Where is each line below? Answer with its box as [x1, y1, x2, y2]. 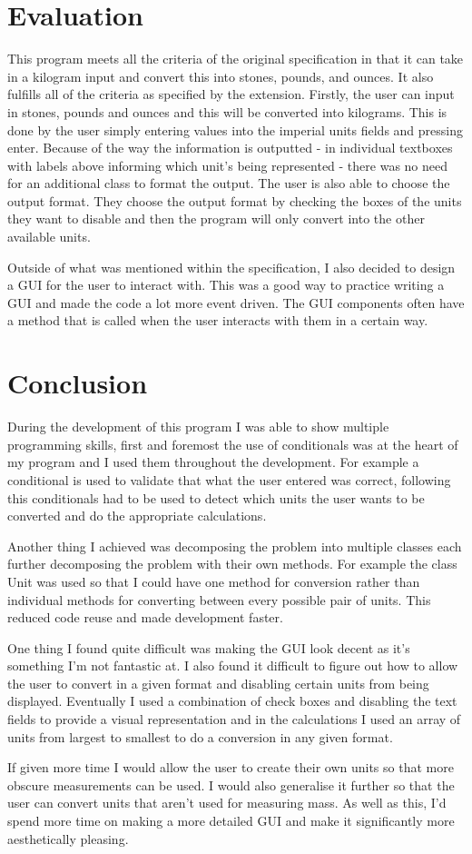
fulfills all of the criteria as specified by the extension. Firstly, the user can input [7, 84, 455, 104]
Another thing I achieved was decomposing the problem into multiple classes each [7, 536, 462, 555]
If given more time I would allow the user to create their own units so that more [7, 758, 454, 777]
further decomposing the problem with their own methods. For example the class [7, 554, 457, 573]
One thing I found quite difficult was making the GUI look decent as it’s [7, 638, 410, 657]
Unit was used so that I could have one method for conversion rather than [7, 571, 420, 591]
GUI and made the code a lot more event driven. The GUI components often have [7, 293, 465, 312]
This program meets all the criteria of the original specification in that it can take [7, 49, 464, 68]
